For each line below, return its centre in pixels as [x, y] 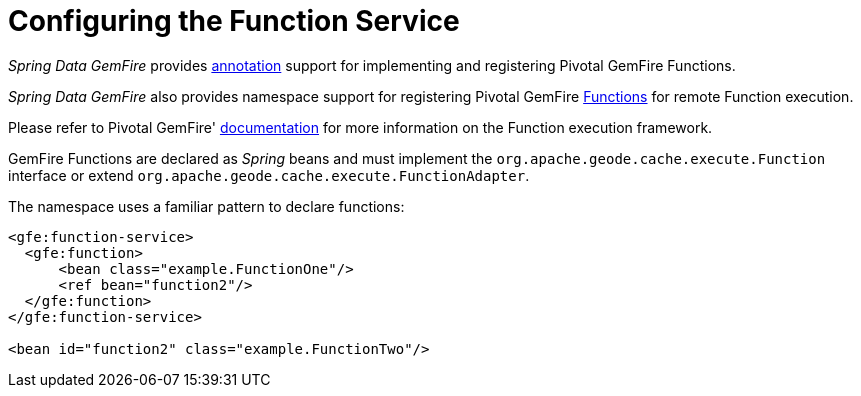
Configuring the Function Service [234, 21]
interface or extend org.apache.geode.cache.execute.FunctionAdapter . [269, 175]
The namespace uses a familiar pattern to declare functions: [206, 206]
